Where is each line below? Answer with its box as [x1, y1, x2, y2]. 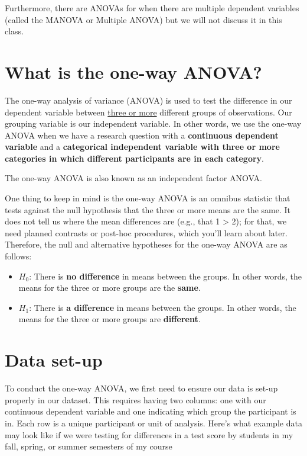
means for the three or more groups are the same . [18, 281, 201, 294]
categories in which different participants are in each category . [5, 152, 264, 164]
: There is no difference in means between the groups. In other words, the [29, 269, 302, 282]
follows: [5, 250, 32, 262]
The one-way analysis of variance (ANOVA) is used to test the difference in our [5, 94, 292, 106]
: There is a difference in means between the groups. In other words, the [29, 301, 296, 313]
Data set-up [5, 348, 103, 372]
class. [5, 25, 24, 37]
